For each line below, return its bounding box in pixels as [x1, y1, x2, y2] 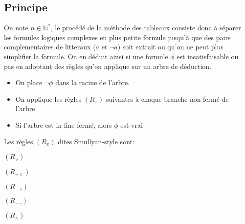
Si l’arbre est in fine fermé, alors [15, 119, 112, 130]
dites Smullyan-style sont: [58, 136, 134, 146]
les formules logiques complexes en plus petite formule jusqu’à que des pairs [4, 32, 231, 42]
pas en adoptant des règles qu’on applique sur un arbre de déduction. [4, 61, 212, 71]
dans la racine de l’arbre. [55, 77, 130, 88]
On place [15, 77, 43, 88]
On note [4, 22, 28, 33]
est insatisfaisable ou [177, 51, 239, 61]
